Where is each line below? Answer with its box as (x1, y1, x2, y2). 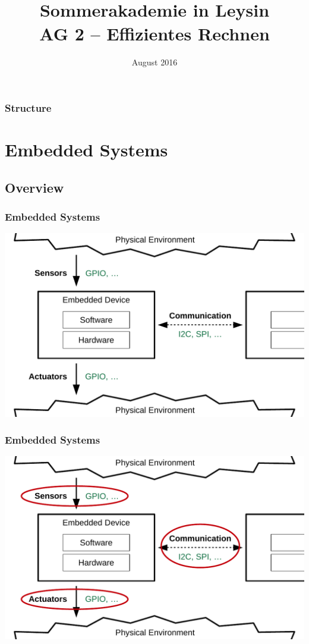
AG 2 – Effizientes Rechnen (39, 21, 270, 45)
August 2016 (131, 55, 178, 68)
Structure (5, 100, 52, 115)
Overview (5, 178, 64, 196)
